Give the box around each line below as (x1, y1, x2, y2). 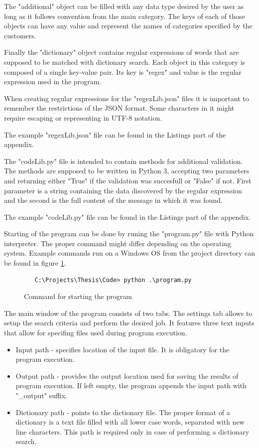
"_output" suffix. (15, 390, 67, 400)
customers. (4, 30, 36, 40)
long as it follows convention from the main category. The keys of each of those (4, 10, 245, 21)
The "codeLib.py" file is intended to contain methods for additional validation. (4, 155, 243, 166)
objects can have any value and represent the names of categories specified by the (4, 20, 253, 31)
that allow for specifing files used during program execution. (4, 327, 187, 338)
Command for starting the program (24, 291, 132, 301)
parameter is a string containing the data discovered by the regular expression (4, 185, 242, 195)
